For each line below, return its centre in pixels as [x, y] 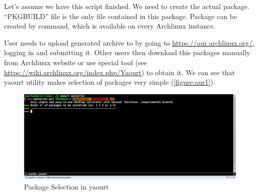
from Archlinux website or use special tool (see [75, 62]
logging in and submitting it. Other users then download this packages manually [127, 52]
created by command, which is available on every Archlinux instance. [110, 26]
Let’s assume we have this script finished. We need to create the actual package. [127, 6]
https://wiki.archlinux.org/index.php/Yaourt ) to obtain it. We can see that [119, 72]
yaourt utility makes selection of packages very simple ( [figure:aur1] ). [110, 82]
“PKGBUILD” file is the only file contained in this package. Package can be [120, 16]
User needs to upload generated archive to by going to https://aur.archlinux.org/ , [129, 42]
